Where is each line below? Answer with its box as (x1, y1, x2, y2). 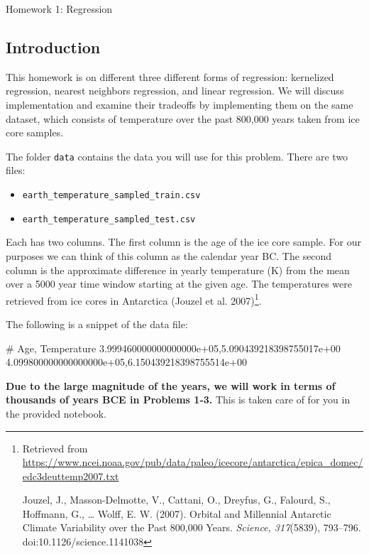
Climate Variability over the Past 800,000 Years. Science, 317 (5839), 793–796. (22, 520, 361, 535)
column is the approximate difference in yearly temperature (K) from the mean (6, 262, 350, 277)
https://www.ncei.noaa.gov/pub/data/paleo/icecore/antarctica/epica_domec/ (22, 455, 363, 469)
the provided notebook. (6, 406, 107, 420)
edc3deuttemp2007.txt (22, 468, 119, 483)
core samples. (6, 125, 64, 140)
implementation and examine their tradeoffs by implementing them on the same (6, 97, 353, 112)
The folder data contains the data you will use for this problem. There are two (6, 148, 348, 163)
